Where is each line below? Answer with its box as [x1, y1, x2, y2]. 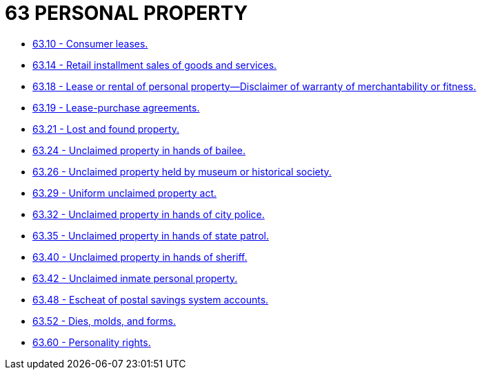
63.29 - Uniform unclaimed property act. [32, 186, 217, 199]
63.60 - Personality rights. [32, 336, 151, 348]
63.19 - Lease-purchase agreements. [32, 101, 200, 114]
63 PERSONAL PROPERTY [5, 1, 248, 25]
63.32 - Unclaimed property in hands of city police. [32, 208, 265, 220]
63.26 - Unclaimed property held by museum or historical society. [32, 165, 332, 178]
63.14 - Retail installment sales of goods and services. [32, 58, 277, 71]
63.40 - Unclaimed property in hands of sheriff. [32, 250, 248, 263]
